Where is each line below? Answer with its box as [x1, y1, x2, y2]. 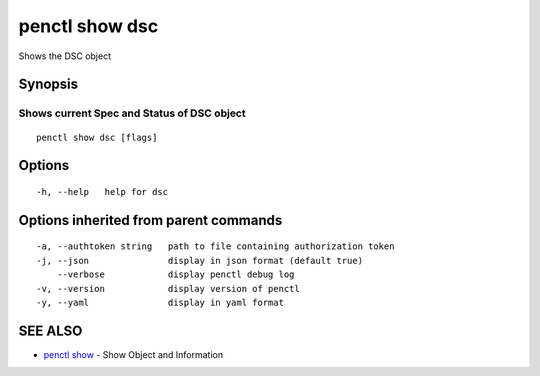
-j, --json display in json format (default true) [36, 255, 364, 266]
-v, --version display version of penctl [36, 283, 300, 294]
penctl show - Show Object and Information [43, 348, 224, 360]
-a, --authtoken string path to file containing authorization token [36, 241, 395, 252]
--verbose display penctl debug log [56, 269, 295, 280]
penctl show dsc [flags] [36, 131, 158, 143]
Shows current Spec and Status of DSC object [18, 106, 246, 120]
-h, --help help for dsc [36, 186, 169, 197]
